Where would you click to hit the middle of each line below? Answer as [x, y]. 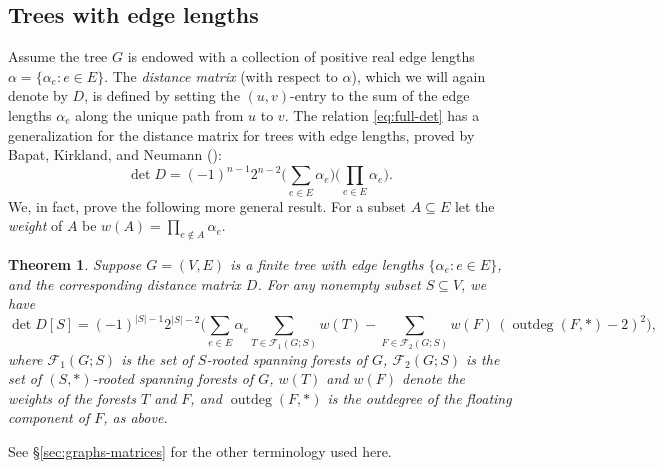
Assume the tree [58, 56]
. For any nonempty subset [339, 283]
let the [474, 205]
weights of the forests [72, 397]
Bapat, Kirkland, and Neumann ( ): [115, 154]
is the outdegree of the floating [419, 397]
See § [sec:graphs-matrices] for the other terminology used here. [200, 450]
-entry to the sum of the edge [380, 95]
